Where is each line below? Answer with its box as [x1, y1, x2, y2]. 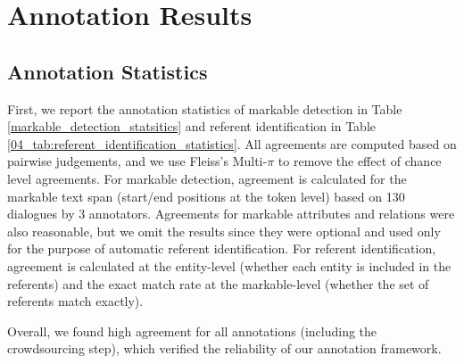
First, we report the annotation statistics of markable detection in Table [7, 99, 402, 118]
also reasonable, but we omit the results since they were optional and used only [7, 221, 441, 240]
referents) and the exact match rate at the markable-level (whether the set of [7, 274, 429, 293]
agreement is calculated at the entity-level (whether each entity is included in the [7, 256, 452, 275]
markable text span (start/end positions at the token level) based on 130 [7, 186, 405, 205]
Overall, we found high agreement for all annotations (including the [7, 321, 377, 340]
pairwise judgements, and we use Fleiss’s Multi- [7, 152, 268, 170]
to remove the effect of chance [278, 152, 442, 170]
